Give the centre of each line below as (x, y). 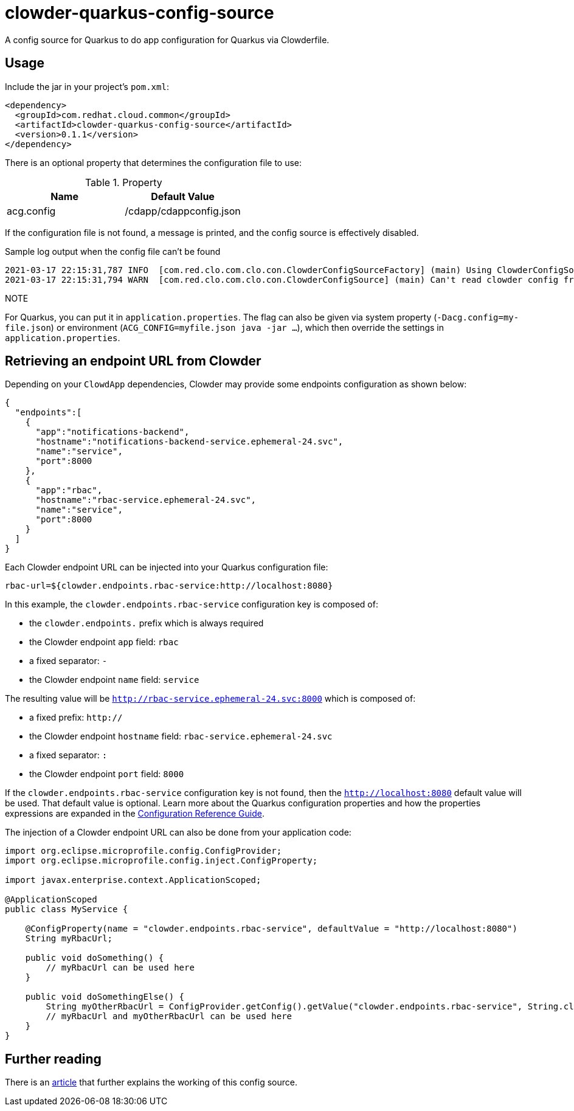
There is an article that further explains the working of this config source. (151, 1082)
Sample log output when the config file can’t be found (113, 251)
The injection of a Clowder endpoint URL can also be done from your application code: (178, 832)
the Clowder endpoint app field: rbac (104, 642)
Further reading (53, 1059)
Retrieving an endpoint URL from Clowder (133, 361)
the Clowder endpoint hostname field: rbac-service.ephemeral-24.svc (181, 736)
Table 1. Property (123, 182)
